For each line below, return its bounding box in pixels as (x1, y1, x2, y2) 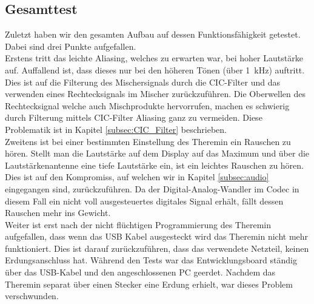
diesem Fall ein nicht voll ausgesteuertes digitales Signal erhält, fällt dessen (5, 194, 284, 207)
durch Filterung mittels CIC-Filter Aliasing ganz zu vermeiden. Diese (5, 111, 262, 124)
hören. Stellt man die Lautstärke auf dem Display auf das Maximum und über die (5, 147, 310, 160)
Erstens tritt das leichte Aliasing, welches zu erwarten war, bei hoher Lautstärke (5, 52, 303, 64)
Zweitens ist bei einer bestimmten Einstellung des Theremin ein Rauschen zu (5, 135, 291, 147)
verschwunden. (5, 289, 59, 302)
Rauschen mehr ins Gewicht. (5, 206, 111, 219)
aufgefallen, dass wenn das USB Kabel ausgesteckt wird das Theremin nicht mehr (5, 230, 309, 243)
